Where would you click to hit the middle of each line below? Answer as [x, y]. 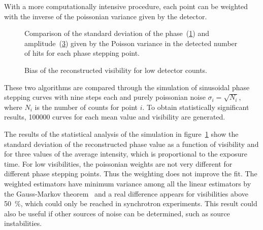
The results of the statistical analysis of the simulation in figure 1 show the [121, 133]
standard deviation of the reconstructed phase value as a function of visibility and [131, 144]
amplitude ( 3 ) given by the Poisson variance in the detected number [131, 43]
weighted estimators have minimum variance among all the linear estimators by [128, 183]
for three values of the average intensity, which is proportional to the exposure [126, 154]
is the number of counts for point [86, 107]
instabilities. [23, 223]
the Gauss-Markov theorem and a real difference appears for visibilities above [126, 193]
